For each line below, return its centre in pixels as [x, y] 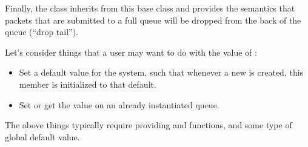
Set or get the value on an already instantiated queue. [119, 104]
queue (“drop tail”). [42, 32]
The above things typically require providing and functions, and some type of [149, 125]
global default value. [42, 136]
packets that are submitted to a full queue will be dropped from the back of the [153, 20]
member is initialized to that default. [88, 84]
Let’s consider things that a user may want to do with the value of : [131, 52]
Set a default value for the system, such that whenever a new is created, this [161, 72]
